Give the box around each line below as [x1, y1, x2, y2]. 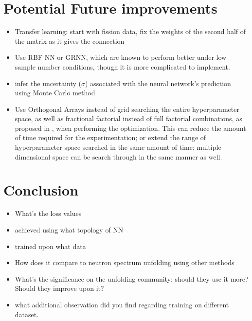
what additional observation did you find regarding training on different [15, 299, 229, 309]
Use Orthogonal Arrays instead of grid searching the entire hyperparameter [15, 104, 239, 114]
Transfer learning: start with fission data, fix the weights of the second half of [15, 26, 246, 36]
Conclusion [3, 180, 79, 200]
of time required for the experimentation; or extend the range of [15, 132, 206, 143]
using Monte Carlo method [15, 88, 95, 98]
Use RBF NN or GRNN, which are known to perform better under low [15, 52, 227, 62]
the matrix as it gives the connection [15, 36, 125, 46]
